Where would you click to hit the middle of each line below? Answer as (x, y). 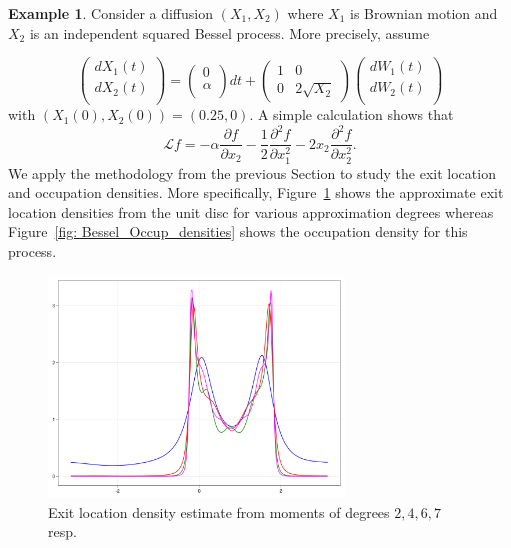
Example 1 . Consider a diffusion (111, 13)
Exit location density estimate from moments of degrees (219, 511)
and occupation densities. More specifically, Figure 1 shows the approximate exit (256, 192)
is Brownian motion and (424, 13)
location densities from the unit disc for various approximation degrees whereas (251, 211)
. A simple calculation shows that (351, 114)
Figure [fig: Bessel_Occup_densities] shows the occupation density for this (238, 231)
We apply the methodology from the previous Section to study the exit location (252, 172)
